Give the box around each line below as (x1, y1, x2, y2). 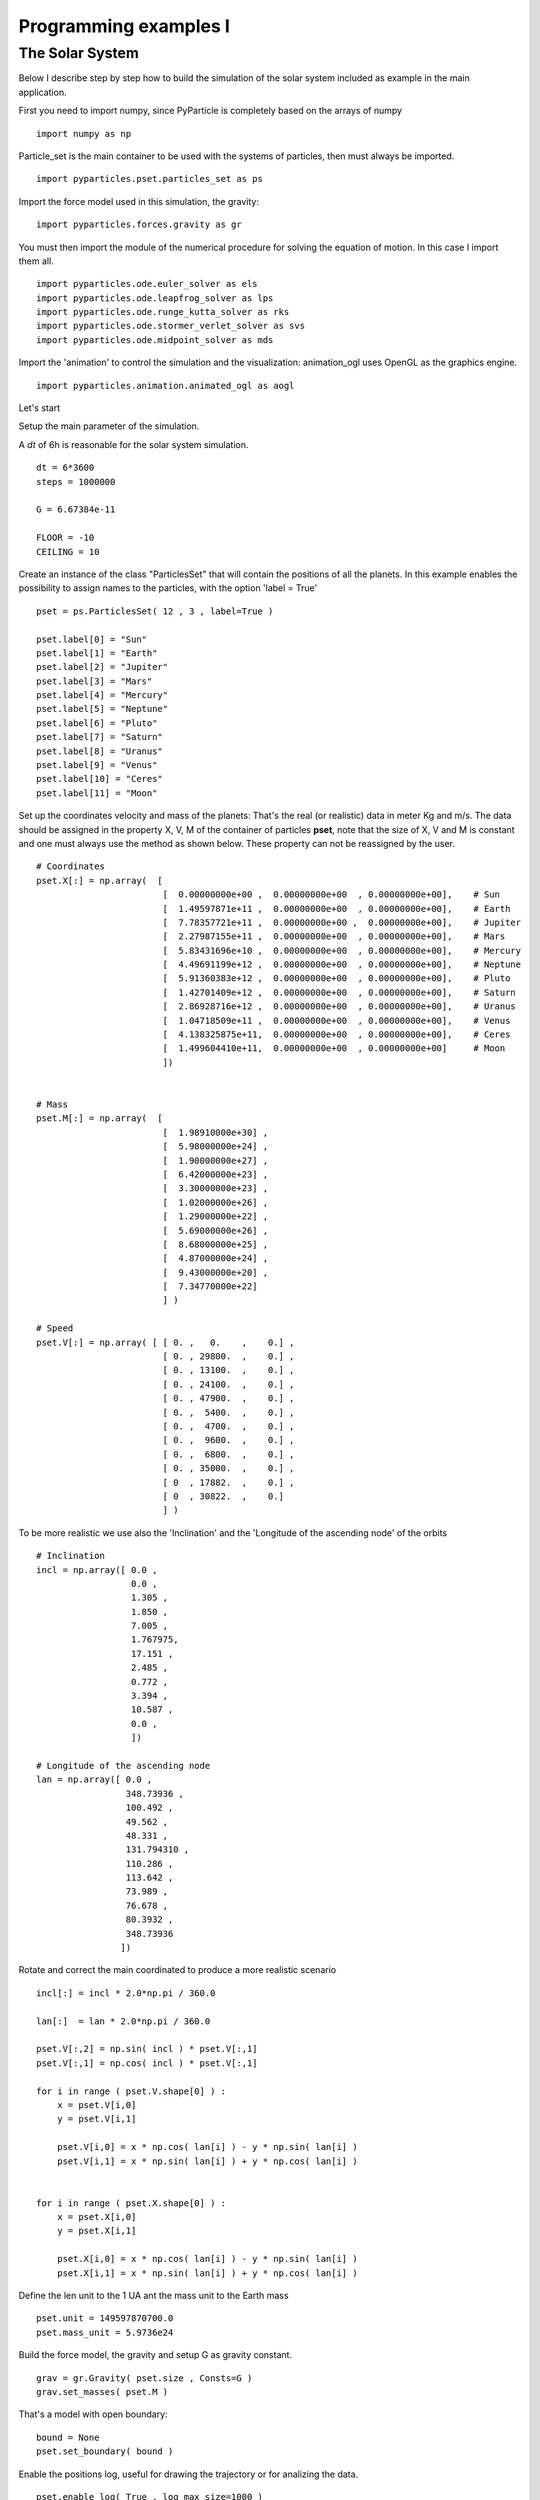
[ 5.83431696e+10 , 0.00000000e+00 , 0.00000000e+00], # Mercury (162, 945, 522, 956)
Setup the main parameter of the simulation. (18, 420, 200, 432)
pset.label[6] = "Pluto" (36, 717, 158, 729)
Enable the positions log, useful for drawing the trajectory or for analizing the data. (18, 2468, 359, 2480)
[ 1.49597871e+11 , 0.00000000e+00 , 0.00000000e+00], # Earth (162, 903, 511, 914)
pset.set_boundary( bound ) (36, 2446, 174, 2457)
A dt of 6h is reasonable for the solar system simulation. (18, 438, 249, 450)
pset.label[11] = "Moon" (36, 787, 158, 799)
